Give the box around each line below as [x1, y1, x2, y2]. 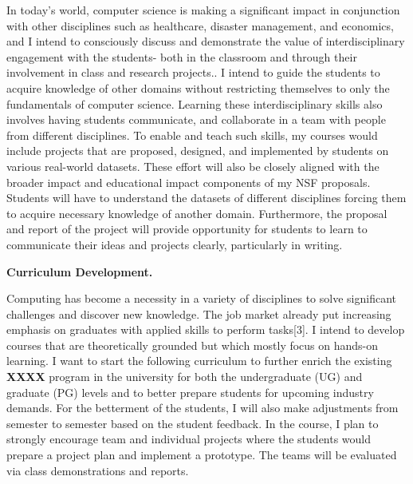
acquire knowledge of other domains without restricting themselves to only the [6, 79, 390, 96]
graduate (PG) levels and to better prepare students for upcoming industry [6, 383, 374, 400]
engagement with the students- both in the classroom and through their [6, 48, 357, 65]
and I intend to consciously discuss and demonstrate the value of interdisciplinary [6, 33, 405, 50]
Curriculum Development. [6, 263, 153, 280]
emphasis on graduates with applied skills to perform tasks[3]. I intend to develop [6, 321, 405, 338]
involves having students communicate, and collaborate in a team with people [6, 111, 386, 128]
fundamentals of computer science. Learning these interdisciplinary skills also [6, 95, 383, 112]
